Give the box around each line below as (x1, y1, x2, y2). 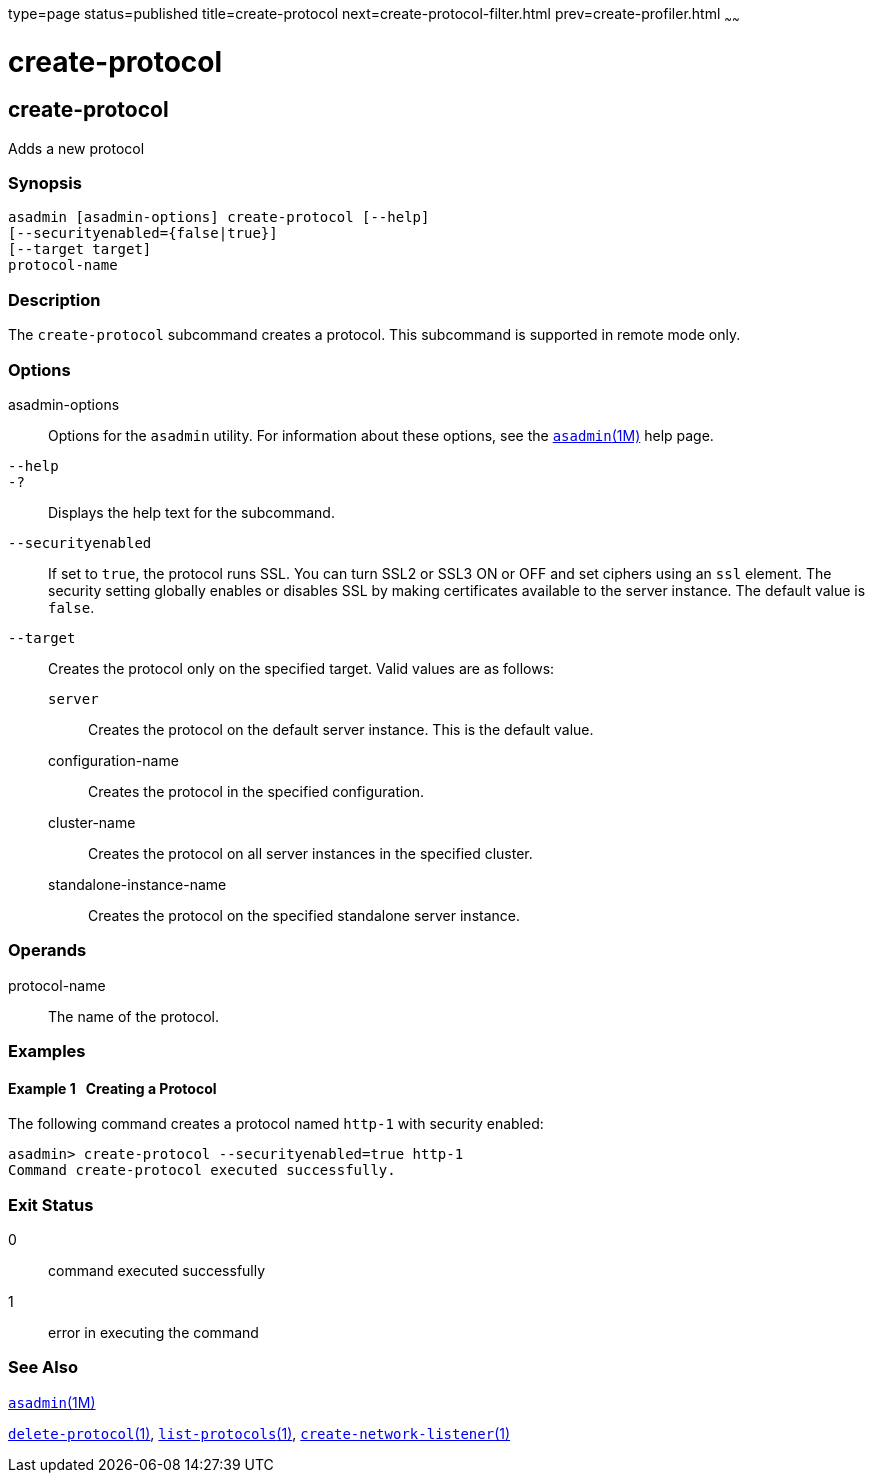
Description (8, 289, 101, 310)
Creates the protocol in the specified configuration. (88, 782, 425, 800)
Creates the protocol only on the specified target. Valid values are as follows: (48, 659, 555, 677)
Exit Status (8, 1194, 94, 1215)
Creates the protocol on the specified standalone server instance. (88, 906, 520, 924)
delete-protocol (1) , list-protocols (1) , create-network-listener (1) (8, 1424, 511, 1442)
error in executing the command (48, 1324, 259, 1342)
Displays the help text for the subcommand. (48, 503, 335, 521)
